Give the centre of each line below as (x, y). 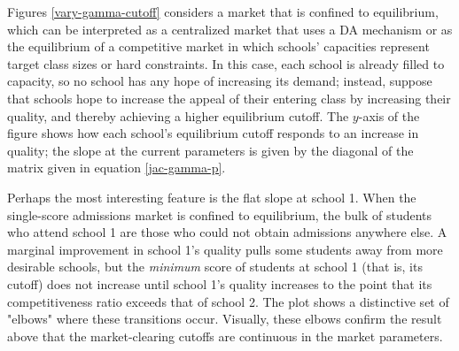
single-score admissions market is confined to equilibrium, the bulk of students (220, 214)
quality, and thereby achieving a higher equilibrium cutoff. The (178, 115)
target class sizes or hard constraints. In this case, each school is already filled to (226, 63)
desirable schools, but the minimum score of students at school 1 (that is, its (215, 267)
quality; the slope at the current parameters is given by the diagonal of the (210, 150)
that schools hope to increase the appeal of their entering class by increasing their (229, 98)
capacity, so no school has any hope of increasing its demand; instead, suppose (220, 81)
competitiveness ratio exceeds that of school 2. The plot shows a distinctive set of (228, 301)
